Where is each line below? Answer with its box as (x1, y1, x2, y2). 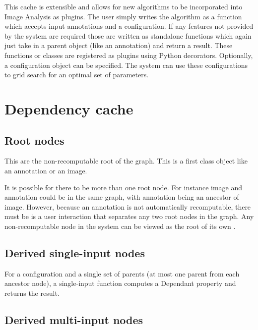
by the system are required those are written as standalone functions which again (4, 30, 252, 41)
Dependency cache (4, 98, 133, 118)
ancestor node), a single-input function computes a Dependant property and (4, 278, 236, 288)
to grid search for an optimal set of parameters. (4, 69, 149, 80)
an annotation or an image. (4, 165, 87, 175)
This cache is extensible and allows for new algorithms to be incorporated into (4, 1, 243, 11)
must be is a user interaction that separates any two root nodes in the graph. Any (4, 211, 254, 221)
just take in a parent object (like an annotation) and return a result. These (4, 40, 233, 51)
